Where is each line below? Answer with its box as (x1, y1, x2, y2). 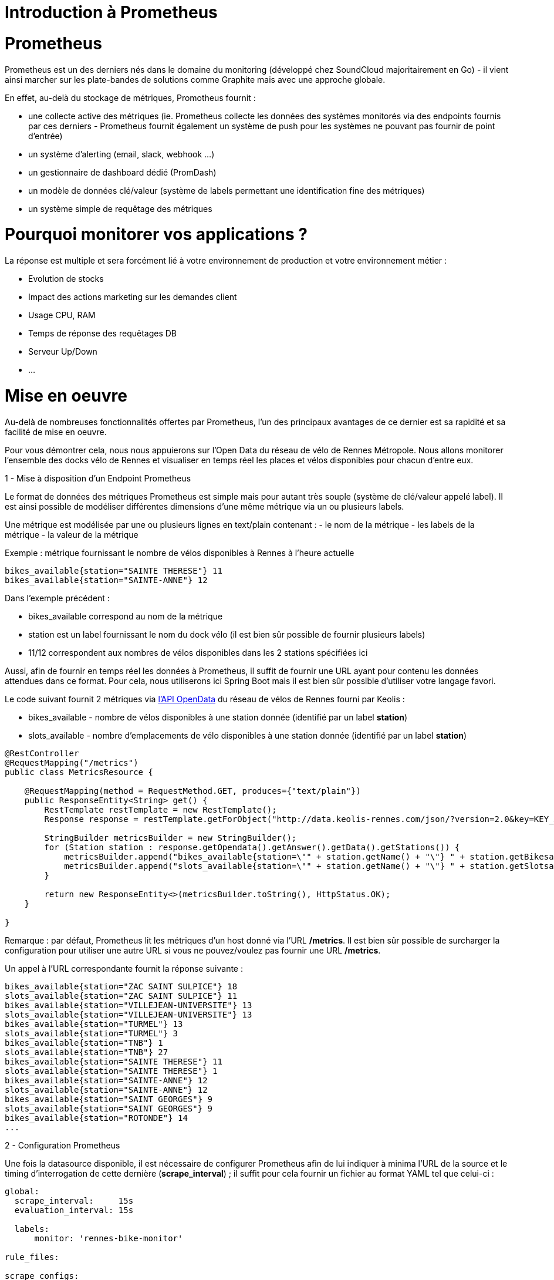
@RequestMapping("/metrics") (5, 757, 138, 767)
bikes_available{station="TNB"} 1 (5, 1038, 163, 1047)
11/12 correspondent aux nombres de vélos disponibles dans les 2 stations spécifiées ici (28, 647, 368, 658)
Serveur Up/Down (28, 346, 97, 356)
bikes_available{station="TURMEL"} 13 (5, 1019, 183, 1029)
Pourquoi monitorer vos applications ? (5, 224, 308, 245)
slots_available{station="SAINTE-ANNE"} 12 (5, 1084, 208, 1094)
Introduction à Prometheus (5, 2, 218, 22)
